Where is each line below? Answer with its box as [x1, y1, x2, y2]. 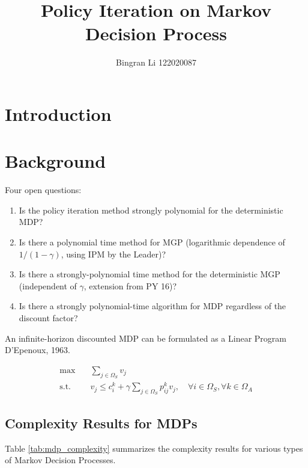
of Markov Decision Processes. [5, 454, 116, 466]
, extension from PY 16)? [83, 279, 177, 292]
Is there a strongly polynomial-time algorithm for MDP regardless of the [19, 300, 286, 312]
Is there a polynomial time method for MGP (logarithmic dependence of [19, 236, 285, 248]
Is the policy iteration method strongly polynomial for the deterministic [19, 203, 283, 216]
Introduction [5, 101, 112, 126]
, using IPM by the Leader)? [61, 247, 166, 260]
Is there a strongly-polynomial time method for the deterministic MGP [19, 268, 280, 280]
